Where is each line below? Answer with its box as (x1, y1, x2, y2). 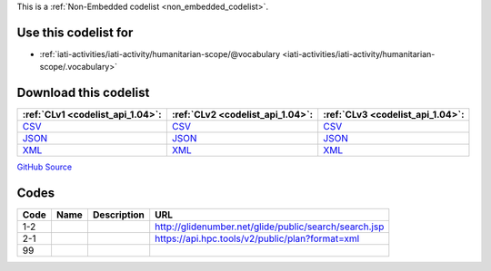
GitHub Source (16, 161, 73, 172)
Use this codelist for (16, 24, 134, 40)
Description (92, 208, 145, 221)
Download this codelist (16, 85, 150, 101)
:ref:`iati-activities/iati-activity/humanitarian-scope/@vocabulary (39, 48, 281, 59)
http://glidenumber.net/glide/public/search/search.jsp (155, 220, 385, 233)
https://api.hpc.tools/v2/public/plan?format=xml (155, 232, 360, 245)
